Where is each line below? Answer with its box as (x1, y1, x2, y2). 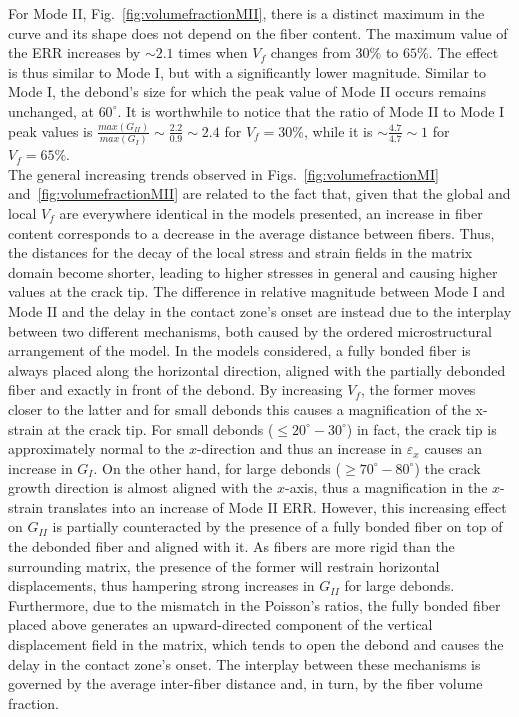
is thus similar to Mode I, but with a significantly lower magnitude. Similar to (8, 61, 487, 82)
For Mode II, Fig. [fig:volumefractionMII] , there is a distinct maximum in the (8, 3, 485, 23)
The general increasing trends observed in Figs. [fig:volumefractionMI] (8, 163, 439, 184)
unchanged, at (8, 100, 94, 121)
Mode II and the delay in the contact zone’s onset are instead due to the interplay (8, 300, 512, 321)
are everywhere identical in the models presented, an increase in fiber (59, 202, 483, 223)
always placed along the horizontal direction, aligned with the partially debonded (8, 359, 506, 380)
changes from (270, 42, 351, 63)
